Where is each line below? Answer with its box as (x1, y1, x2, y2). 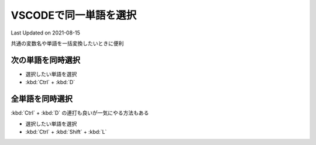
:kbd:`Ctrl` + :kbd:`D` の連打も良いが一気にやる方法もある (11, 109, 149, 116)
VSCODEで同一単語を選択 (11, 9, 137, 22)
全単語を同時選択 (11, 94, 73, 104)
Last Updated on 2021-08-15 (11, 29, 80, 36)
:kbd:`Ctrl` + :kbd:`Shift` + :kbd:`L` (25, 128, 107, 135)
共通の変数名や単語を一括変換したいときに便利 (11, 40, 124, 47)
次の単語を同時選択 (11, 55, 80, 65)
